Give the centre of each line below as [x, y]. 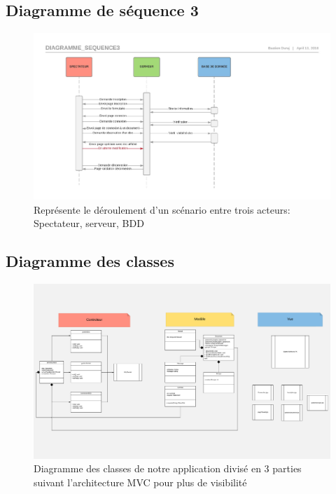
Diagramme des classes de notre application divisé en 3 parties [168, 468]
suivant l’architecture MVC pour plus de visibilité [140, 482]
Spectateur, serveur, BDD [89, 223]
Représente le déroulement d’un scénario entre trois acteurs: [162, 209]
